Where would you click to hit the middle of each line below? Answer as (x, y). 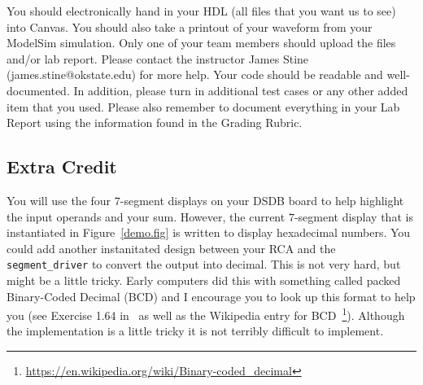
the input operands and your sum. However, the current (146, 216)
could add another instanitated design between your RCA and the (171, 248)
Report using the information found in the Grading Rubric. (155, 122)
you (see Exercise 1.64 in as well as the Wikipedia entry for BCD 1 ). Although (206, 314)
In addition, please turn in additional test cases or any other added (241, 90)
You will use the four (59, 200)
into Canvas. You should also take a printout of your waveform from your (190, 26)
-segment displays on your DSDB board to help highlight (262, 200)
